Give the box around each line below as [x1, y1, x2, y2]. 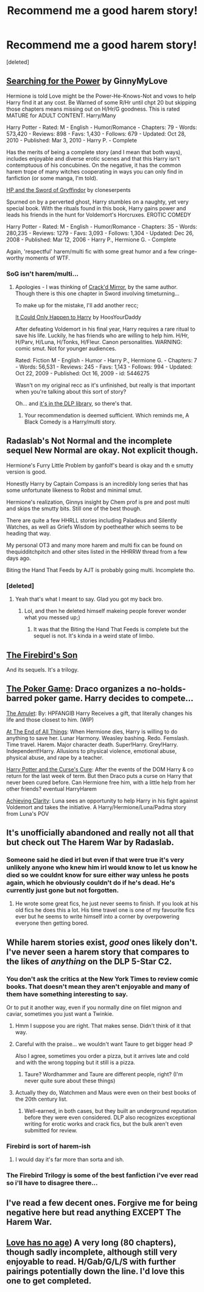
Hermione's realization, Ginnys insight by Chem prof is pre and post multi [6, 498, 190, 505]
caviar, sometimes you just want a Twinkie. [6, 1010, 114, 1018]
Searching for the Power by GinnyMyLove [6, 76, 168, 86]
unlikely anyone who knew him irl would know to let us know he [6, 863, 198, 872]
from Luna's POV [6, 810, 49, 817]
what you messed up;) [24, 614, 80, 621]
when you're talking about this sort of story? [15, 388, 127, 395]
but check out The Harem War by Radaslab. [6, 837, 175, 848]
